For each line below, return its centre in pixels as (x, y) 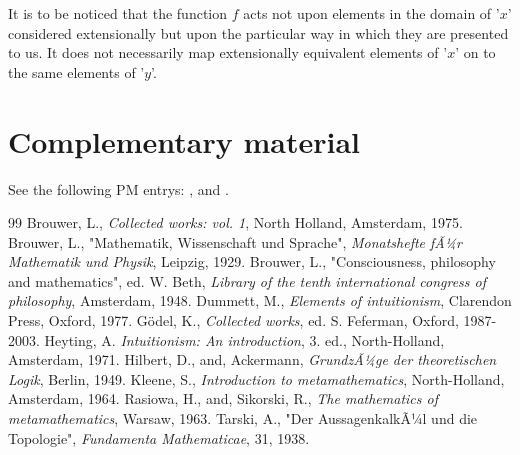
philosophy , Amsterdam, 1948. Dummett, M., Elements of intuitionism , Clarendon (260, 300)
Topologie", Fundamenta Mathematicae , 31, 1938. (159, 437)
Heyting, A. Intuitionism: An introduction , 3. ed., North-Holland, (244, 339)
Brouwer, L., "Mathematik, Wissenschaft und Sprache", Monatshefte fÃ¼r (235, 241)
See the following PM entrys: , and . (118, 188)
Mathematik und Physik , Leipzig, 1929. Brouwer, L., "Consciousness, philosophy (252, 261)
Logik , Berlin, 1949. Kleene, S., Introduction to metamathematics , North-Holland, (256, 378)
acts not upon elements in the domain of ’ (371, 13)
